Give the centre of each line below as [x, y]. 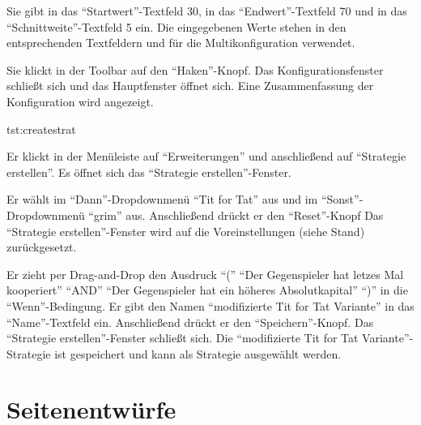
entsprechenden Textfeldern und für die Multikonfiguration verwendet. [181, 43]
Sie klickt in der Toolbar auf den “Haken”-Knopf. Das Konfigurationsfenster [195, 69]
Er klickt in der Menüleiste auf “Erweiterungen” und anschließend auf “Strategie [206, 156]
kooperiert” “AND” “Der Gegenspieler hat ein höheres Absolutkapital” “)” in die [207, 290]
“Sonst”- [342, 199]
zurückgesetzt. [42, 247]
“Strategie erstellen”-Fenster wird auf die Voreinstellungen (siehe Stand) [186, 231]
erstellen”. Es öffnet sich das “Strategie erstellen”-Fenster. [149, 172]
